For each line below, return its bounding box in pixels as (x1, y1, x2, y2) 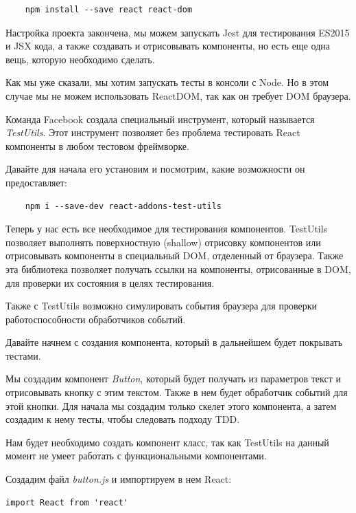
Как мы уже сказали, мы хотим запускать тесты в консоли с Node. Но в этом (5, 75, 329, 89)
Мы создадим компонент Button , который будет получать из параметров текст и (5, 371, 341, 386)
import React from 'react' (5, 497, 128, 507)
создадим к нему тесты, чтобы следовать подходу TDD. (5, 412, 240, 426)
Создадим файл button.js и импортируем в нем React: (5, 472, 232, 486)
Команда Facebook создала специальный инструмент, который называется (5, 111, 315, 126)
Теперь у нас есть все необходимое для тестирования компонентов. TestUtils (5, 221, 328, 236)
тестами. (5, 348, 41, 362)
